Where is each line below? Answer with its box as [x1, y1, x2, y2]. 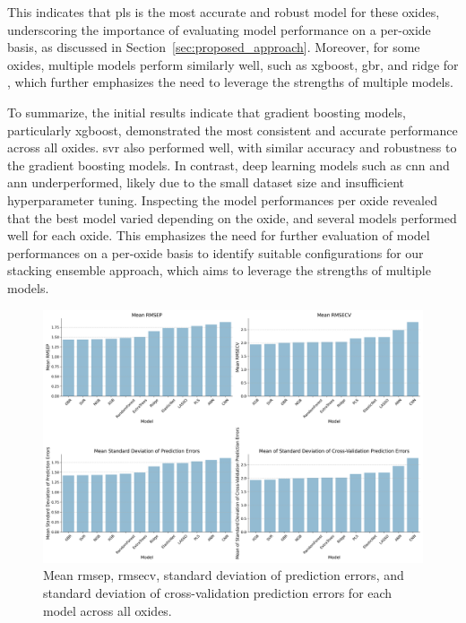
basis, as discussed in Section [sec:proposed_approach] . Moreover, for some [7, 38, 420, 56]
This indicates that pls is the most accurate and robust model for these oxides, [7, 3, 440, 21]
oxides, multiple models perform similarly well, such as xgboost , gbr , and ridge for [7, 55, 459, 74]
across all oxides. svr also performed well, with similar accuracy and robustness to [7, 138, 457, 157]
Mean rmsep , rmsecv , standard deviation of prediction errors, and [43, 566, 404, 584]
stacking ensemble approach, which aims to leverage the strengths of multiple [7, 261, 431, 280]
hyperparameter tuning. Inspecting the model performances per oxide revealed [7, 190, 437, 209]
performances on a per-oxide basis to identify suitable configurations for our [7, 243, 424, 262]
